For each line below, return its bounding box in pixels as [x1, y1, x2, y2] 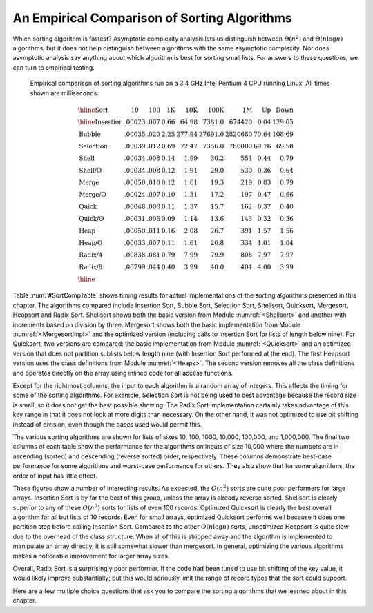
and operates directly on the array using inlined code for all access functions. [12, 369, 233, 377]
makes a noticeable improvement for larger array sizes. [12, 552, 170, 560]
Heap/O [79, 239, 103, 246]
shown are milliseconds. [30, 88, 99, 97]
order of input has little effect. [12, 471, 98, 480]
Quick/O [79, 215, 104, 222]
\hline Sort [77, 106, 108, 114]
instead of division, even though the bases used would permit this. [12, 420, 202, 428]
